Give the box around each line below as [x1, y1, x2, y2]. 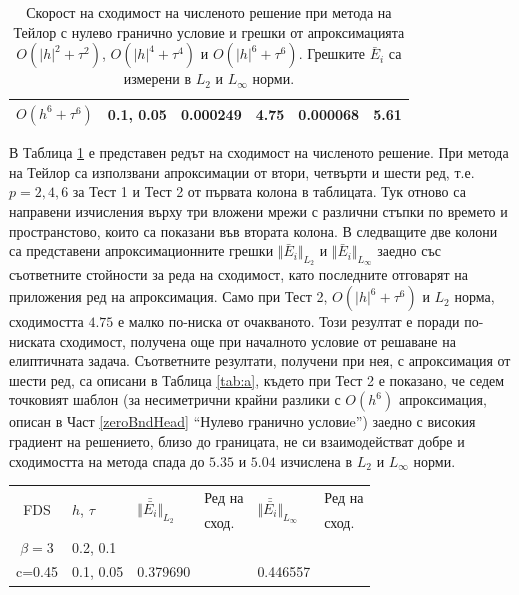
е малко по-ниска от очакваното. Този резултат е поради [117, 311, 460, 332]
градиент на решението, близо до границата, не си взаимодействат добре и [9, 431, 465, 452]
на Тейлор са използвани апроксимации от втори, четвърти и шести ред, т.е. [9, 161, 475, 182]
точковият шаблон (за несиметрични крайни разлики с [9, 389, 341, 410]
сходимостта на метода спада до [9, 450, 205, 471]
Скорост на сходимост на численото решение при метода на [26, 2, 392, 22]
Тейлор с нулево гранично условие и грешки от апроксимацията [13, 21, 405, 42]
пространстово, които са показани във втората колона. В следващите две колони [9, 220, 498, 241]
